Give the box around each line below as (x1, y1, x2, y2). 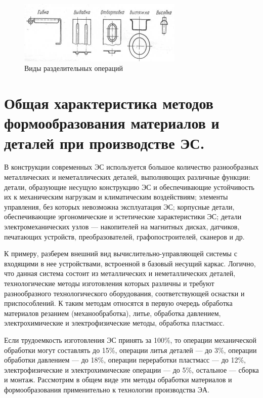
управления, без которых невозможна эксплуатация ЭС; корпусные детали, (4, 201, 235, 212)
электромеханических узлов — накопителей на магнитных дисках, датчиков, (4, 221, 240, 232)
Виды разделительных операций (24, 63, 123, 73)
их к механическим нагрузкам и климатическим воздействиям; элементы (4, 191, 228, 202)
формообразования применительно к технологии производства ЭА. (4, 384, 210, 394)
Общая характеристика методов (4, 93, 213, 113)
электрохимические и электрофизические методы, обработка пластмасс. (4, 317, 225, 328)
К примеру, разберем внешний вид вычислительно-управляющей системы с (4, 248, 237, 259)
